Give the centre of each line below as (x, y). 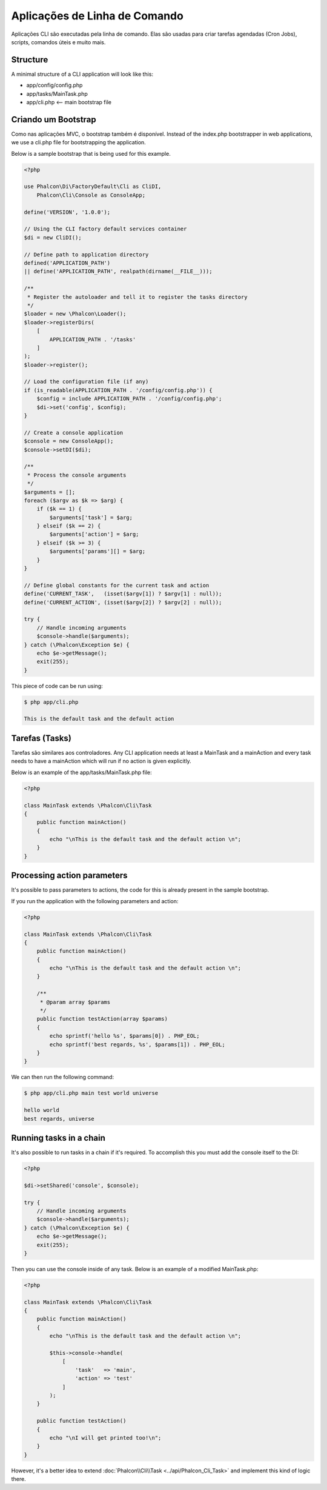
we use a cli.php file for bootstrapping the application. (79, 142)
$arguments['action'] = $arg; (94, 534)
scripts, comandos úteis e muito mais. (58, 42)
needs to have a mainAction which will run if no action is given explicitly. (101, 761)
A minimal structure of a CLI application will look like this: (82, 74)
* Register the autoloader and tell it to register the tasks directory (137, 297)
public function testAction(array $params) (102, 1019)
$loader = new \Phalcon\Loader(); (75, 314)
